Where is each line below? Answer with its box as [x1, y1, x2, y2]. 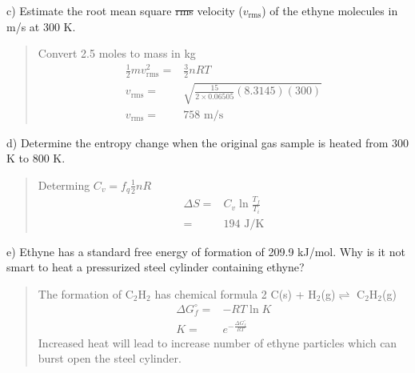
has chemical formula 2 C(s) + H [154, 285, 317, 302]
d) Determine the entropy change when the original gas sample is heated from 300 [6, 134, 409, 150]
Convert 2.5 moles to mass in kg [38, 45, 196, 62]
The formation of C [38, 285, 134, 302]
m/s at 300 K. [6, 18, 76, 34]
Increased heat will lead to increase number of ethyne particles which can [38, 334, 397, 351]
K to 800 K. [6, 150, 66, 166]
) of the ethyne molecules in [261, 2, 398, 18]
